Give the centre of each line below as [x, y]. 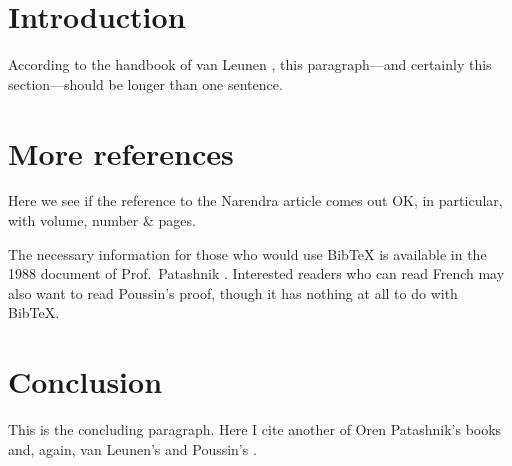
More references [121, 152]
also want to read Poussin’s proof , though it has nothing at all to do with [233, 292]
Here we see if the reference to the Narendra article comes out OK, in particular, [255, 200]
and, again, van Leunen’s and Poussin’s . [132, 448]
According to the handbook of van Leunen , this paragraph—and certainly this [250, 64]
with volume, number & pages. [102, 220]
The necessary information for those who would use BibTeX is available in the [247, 253]
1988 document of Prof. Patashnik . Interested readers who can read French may [256, 273]
